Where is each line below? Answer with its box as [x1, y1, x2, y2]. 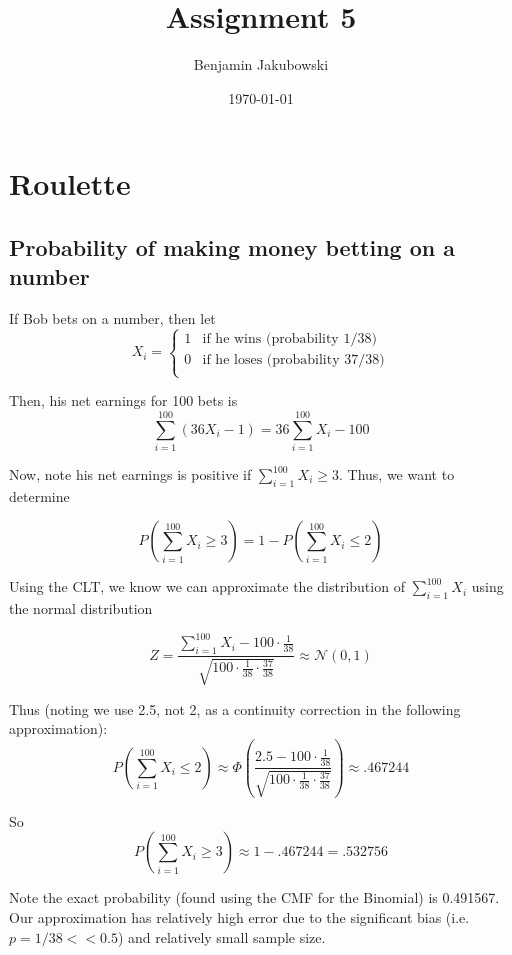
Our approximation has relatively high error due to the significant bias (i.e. [9, 906, 470, 927]
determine [9, 485, 70, 506]
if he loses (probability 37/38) [202, 352, 385, 367]
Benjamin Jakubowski [193, 54, 329, 75]
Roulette [9, 163, 131, 204]
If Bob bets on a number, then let [9, 308, 216, 329]
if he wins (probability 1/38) [202, 331, 377, 346]
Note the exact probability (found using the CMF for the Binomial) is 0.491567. [9, 887, 500, 908]
